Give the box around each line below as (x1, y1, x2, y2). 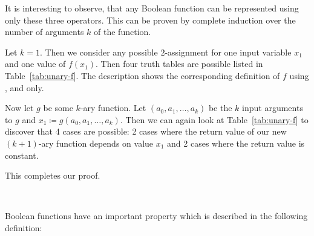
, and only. (5, 81, 44, 94)
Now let (5, 101, 34, 114)
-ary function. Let (80, 101, 146, 114)
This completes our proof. (5, 169, 100, 182)
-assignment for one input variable (165, 45, 292, 58)
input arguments (242, 101, 303, 114)
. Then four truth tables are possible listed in (96, 57, 263, 70)
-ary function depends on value (38, 136, 154, 149)
